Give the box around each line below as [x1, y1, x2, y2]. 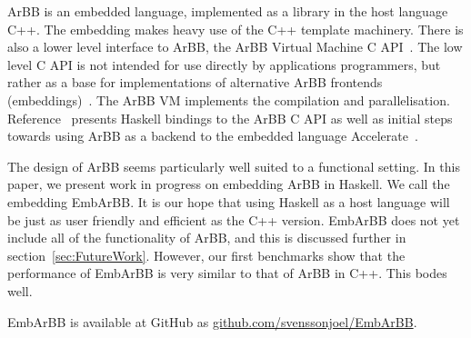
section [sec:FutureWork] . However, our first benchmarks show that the [7, 245, 406, 264]
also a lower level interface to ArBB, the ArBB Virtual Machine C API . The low [7, 37, 463, 56]
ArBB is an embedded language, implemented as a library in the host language [7, 2, 448, 20]
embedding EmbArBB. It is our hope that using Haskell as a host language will [7, 192, 450, 211]
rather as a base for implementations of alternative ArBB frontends [7, 73, 383, 92]
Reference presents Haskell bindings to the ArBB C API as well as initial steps [7, 108, 453, 127]
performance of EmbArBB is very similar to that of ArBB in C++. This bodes [7, 263, 447, 283]
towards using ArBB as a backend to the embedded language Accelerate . [7, 126, 418, 145]
